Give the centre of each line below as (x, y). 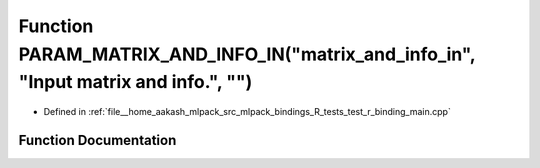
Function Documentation (97, 140)
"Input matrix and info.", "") (135, 82)
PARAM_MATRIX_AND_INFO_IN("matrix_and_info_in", (247, 54)
